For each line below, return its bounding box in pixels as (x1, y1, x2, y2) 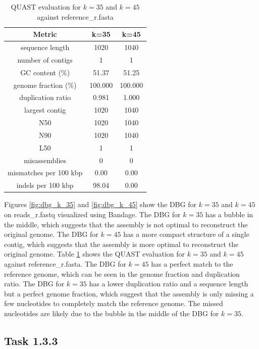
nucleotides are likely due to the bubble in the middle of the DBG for (4, 308, 219, 318)
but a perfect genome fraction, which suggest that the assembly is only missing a (4, 288, 254, 298)
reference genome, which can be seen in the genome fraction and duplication (4, 268, 240, 279)
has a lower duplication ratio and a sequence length (89, 278, 248, 289)
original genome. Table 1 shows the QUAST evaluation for (4, 248, 185, 259)
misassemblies (24, 155, 67, 165)
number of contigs (17, 54, 73, 65)
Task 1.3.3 (4, 332, 58, 348)
